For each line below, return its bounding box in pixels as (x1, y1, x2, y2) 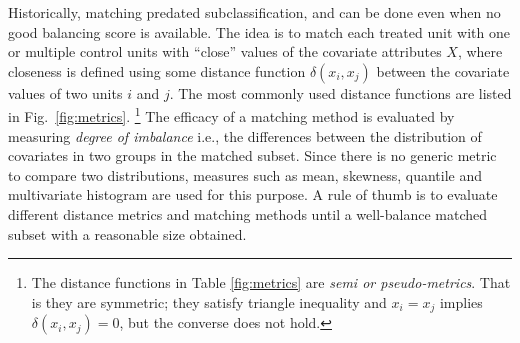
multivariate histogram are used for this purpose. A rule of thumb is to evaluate (8, 184, 498, 205)
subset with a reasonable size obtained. (8, 223, 247, 244)
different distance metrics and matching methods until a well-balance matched (8, 204, 487, 224)
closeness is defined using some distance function (8, 60, 306, 81)
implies (439, 291, 483, 312)
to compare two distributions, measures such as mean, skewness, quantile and (8, 164, 483, 185)
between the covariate (376, 60, 510, 81)
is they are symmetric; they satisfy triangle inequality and (31, 291, 387, 312)
